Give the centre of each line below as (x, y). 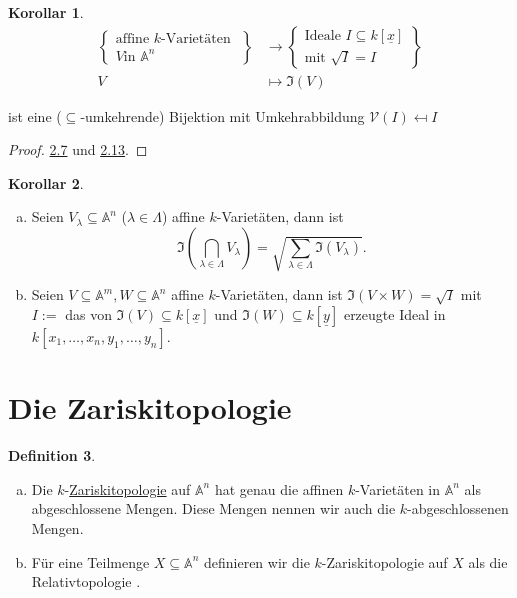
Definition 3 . (52, 455)
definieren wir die (256, 561)
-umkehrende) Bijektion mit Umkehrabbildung (222, 115)
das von (88, 314)
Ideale (322, 35)
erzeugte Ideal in (394, 314)
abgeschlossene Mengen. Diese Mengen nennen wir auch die (213, 508)
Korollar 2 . (46, 182)
